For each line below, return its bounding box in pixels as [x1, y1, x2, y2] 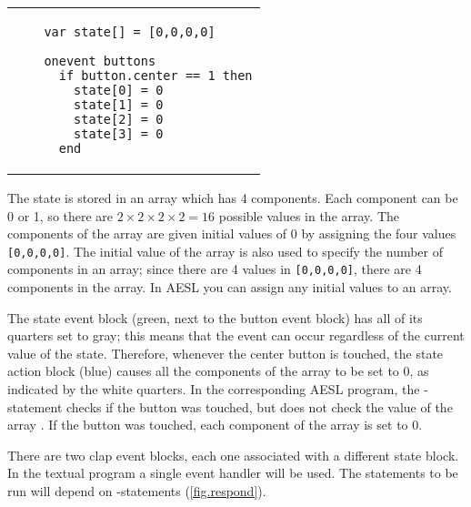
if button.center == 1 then [58, 68, 253, 83]
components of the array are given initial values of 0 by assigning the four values [7, 224, 456, 243]
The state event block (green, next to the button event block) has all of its [7, 308, 423, 327]
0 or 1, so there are [7, 206, 114, 225]
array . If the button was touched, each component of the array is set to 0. [7, 415, 423, 434]
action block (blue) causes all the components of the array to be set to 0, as [7, 361, 429, 380]
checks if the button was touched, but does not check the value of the [66, 397, 453, 416]
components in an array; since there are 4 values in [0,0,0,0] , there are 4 [7, 259, 422, 279]
